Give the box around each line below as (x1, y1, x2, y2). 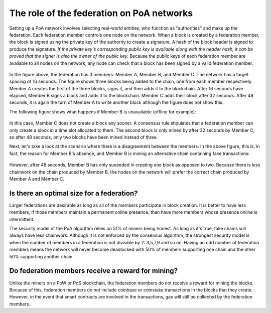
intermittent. (9, 216, 35, 222)
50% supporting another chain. (9, 253, 74, 259)
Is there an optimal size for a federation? (9, 189, 138, 198)
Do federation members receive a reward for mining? (9, 266, 178, 275)
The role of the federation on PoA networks (9, 8, 193, 19)
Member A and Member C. (9, 176, 65, 182)
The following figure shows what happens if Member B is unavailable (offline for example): (9, 108, 196, 115)
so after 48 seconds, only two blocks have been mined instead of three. (9, 134, 158, 140)
